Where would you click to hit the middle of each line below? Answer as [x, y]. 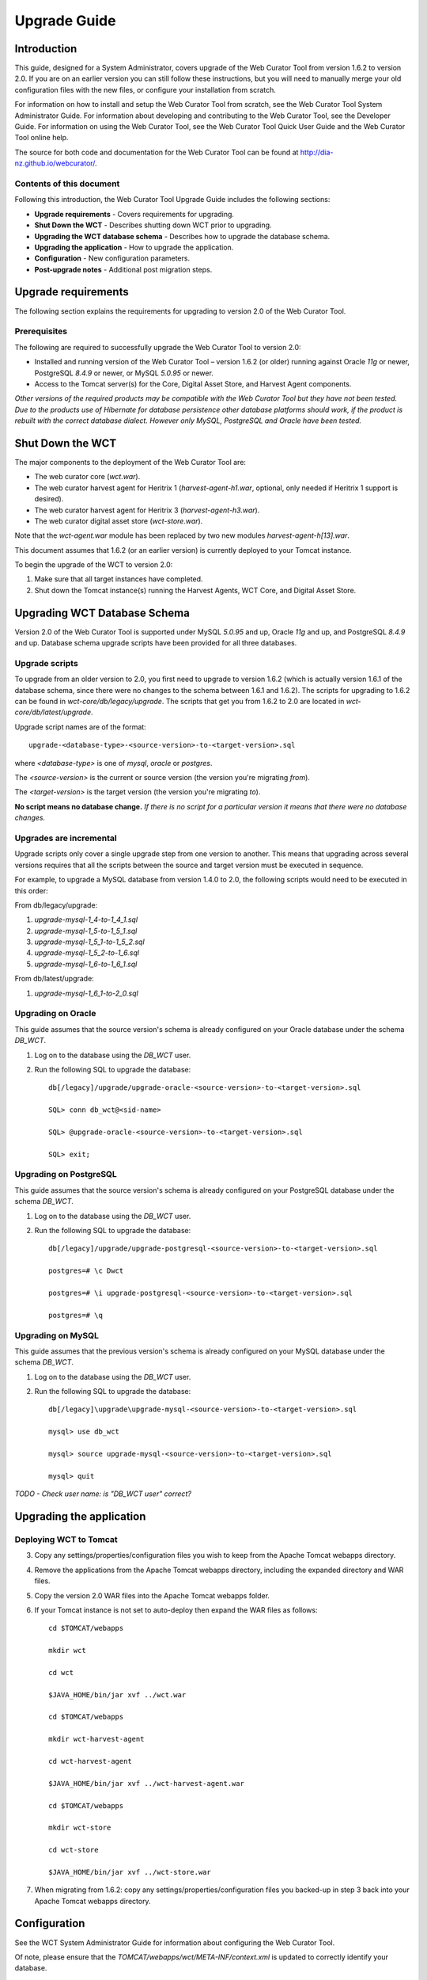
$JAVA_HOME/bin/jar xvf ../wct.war [117, 1694]
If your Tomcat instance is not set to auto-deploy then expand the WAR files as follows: [176, 1610]
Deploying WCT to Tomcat [66, 1539]
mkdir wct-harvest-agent [96, 1739]
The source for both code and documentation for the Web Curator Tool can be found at [157, 152]
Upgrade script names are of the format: [80, 727]
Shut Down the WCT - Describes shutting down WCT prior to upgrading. [153, 225]
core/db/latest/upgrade [53, 712]
